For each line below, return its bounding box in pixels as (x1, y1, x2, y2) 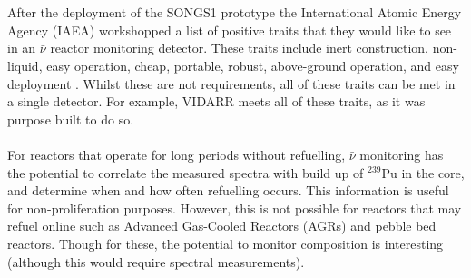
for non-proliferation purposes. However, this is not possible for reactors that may (7, 198, 462, 217)
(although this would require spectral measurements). (7, 252, 305, 271)
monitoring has (359, 144, 444, 164)
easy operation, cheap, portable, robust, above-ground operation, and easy (46, 55, 459, 74)
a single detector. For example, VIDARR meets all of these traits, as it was (7, 92, 426, 111)
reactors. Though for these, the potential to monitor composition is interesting (7, 233, 444, 253)
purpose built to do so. (7, 109, 134, 128)
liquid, (7, 55, 43, 74)
